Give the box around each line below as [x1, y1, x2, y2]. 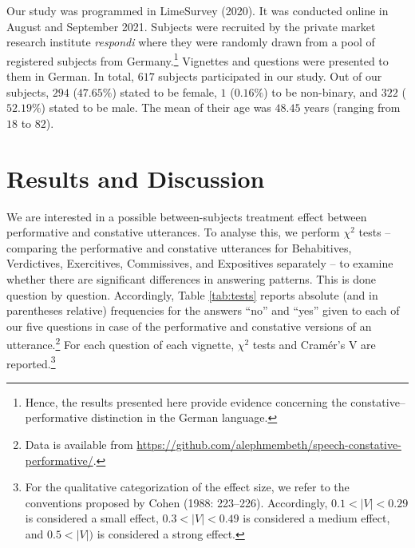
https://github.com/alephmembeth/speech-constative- [136, 435, 401, 452]
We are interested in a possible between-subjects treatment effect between [6, 208, 367, 224]
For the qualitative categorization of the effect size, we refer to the [25, 479, 350, 495]
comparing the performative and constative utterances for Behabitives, [6, 239, 352, 256]
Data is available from [25, 435, 133, 452]
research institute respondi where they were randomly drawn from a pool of [6, 34, 375, 50]
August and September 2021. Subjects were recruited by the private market [6, 18, 376, 34]
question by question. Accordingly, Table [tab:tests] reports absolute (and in [6, 286, 378, 303]
